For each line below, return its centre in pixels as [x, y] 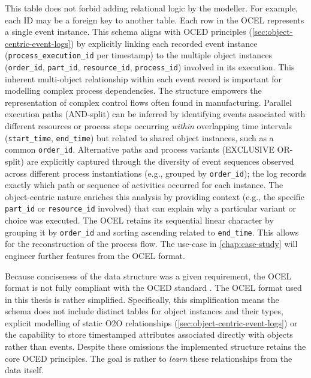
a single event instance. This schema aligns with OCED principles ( [129, 32]
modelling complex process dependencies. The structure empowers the [133, 90]
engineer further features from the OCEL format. [95, 255]
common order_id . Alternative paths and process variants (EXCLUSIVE [140, 149]
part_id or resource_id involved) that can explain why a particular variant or [151, 208]
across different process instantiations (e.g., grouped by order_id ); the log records [156, 173]
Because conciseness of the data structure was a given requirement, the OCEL [148, 276]
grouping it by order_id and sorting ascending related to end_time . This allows [152, 232]
